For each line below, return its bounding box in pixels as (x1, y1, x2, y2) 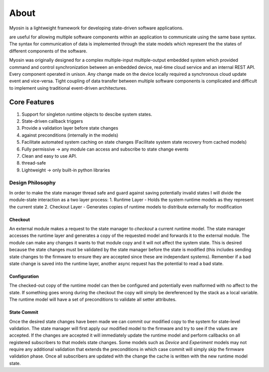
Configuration (9, 273, 39, 279)
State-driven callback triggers (21, 118, 83, 124)
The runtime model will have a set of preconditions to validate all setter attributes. (9, 297, 177, 303)
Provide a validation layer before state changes (21, 125, 119, 131)
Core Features (9, 98, 54, 107)
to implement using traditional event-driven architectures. (9, 85, 127, 91)
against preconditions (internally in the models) (21, 132, 119, 138)
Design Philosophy (9, 180, 56, 186)
